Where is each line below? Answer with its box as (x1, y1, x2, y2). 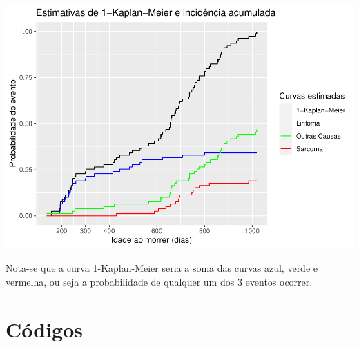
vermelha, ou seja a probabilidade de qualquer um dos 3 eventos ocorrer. (6, 274, 313, 288)
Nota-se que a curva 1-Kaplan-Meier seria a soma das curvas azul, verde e (6, 261, 318, 275)
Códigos (6, 315, 84, 343)
